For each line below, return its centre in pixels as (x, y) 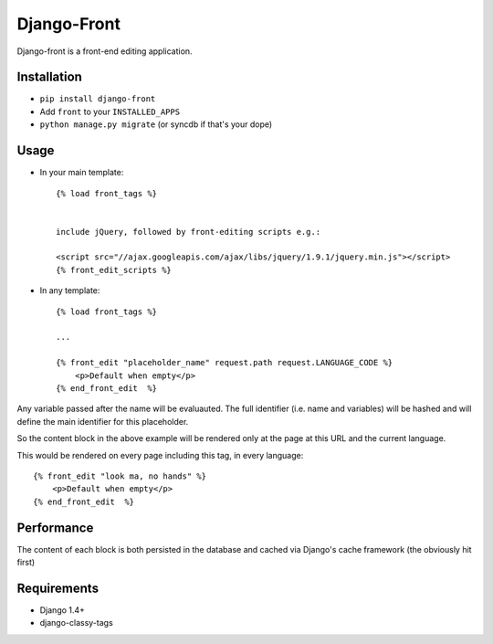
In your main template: (82, 173)
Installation (49, 77)
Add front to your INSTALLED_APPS (110, 111)
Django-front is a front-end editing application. (105, 51)
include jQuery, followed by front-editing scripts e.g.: (189, 232)
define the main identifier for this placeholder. (103, 421)
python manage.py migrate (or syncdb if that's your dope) (156, 124)
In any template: (70, 290)
